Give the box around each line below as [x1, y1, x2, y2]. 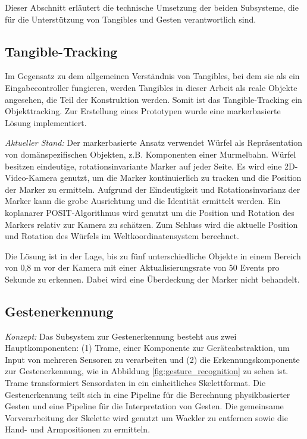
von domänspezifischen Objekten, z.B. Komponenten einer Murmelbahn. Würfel [5, 148, 296, 160]
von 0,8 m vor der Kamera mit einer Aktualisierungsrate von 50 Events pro [5, 261, 280, 274]
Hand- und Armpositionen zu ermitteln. [5, 423, 151, 435]
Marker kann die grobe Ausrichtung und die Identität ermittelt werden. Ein [5, 195, 281, 207]
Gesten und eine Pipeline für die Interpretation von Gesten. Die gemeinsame [5, 400, 284, 412]
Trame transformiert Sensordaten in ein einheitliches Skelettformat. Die [5, 377, 266, 389]
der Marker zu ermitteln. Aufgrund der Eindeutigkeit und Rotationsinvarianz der [5, 183, 300, 195]
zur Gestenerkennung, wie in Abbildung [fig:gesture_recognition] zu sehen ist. [5, 365, 289, 377]
